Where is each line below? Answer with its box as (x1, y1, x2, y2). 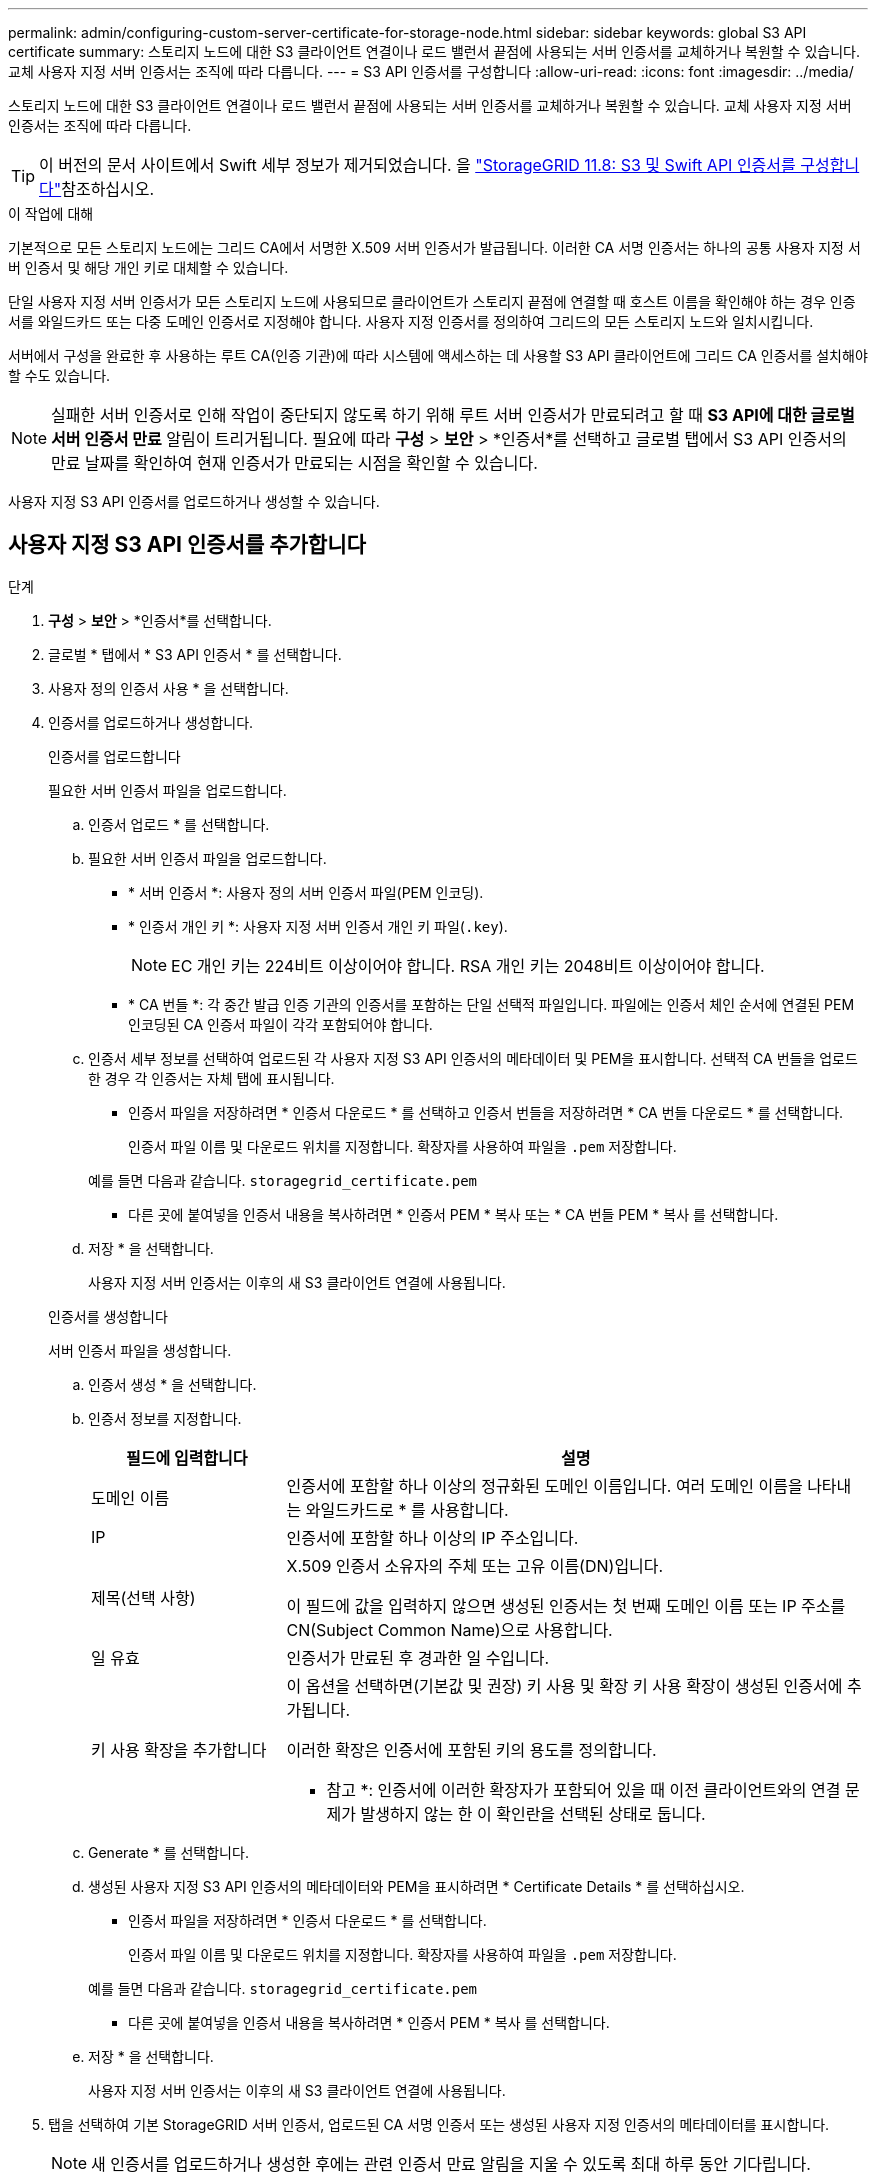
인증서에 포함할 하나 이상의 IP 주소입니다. (286, 1527, 579, 1548)
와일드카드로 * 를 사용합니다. (305, 1499, 509, 1520)
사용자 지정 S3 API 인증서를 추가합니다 (8, 532, 366, 558)
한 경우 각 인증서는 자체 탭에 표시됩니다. (88, 1069, 335, 1087)
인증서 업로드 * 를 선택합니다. (88, 815, 270, 833)
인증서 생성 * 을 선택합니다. (88, 1375, 257, 1393)
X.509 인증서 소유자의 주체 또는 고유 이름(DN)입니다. (286, 1555, 664, 1576)
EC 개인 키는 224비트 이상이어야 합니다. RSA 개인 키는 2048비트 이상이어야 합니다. (171, 955, 765, 976)
